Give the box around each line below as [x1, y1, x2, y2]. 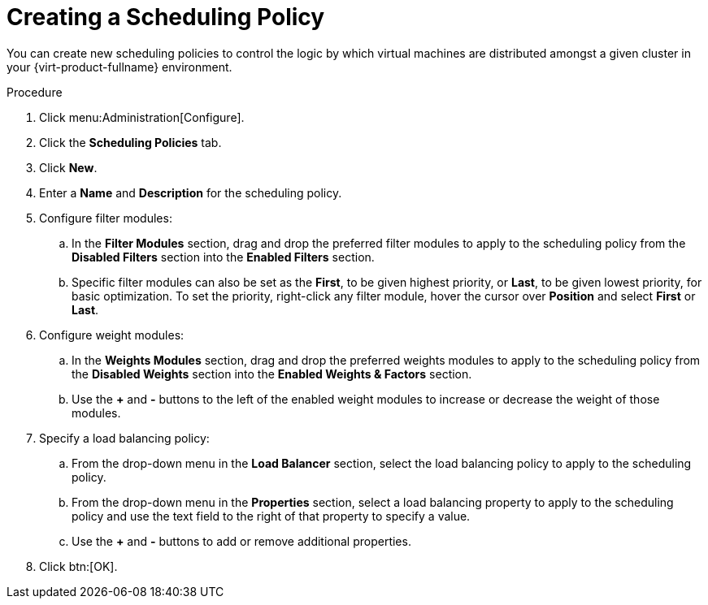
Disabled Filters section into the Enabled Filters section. [72, 249, 375, 264]
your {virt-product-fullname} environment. [7, 59, 232, 74]
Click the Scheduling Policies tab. [39, 135, 222, 149]
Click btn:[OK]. [39, 559, 118, 573]
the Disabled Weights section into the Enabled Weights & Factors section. [72, 366, 472, 381]
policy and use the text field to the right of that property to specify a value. [72, 508, 471, 523]
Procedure [7, 84, 63, 99]
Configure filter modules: [39, 210, 172, 225]
